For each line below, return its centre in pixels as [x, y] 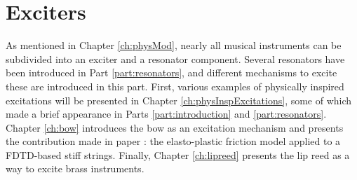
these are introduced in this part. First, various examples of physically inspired [175, 86]
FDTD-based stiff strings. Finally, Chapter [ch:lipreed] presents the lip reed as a [178, 154]
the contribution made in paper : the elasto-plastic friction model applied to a [173, 141]
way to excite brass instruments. [75, 168]
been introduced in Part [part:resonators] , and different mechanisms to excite [171, 72]
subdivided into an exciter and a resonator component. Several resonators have [175, 58]
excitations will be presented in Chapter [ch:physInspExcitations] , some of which [179, 100]
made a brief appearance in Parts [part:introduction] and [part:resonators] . [166, 114]
